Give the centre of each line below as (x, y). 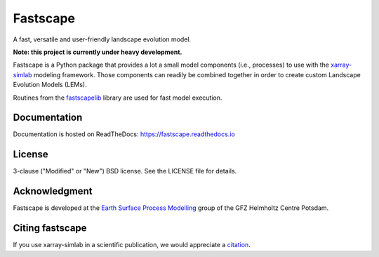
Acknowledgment (53, 191)
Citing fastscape (50, 228)
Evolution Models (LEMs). (50, 85)
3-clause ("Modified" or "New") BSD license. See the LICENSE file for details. (125, 171)
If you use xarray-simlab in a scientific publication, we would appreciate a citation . (132, 245)
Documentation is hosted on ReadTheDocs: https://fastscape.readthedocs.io (124, 134)
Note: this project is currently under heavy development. (98, 52)
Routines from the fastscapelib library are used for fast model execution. (118, 98)
